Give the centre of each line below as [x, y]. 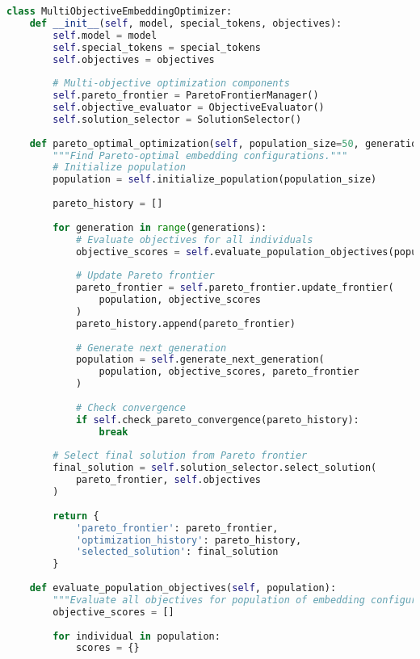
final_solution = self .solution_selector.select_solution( [215, 468]
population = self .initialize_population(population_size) [215, 180]
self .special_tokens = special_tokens [157, 47]
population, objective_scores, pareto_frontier [229, 372]
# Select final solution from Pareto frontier [180, 456]
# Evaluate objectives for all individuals [194, 239]
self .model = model [105, 35]
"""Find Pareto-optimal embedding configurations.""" [200, 155]
